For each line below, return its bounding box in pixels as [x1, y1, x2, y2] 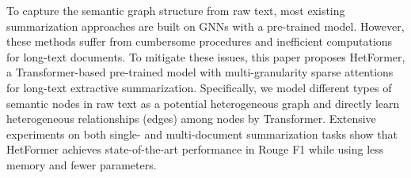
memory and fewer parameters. [6, 156, 157, 172]
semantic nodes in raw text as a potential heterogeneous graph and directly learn [6, 95, 400, 111]
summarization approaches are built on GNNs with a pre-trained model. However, [6, 17, 405, 34]
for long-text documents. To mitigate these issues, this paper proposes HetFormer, [6, 48, 405, 65]
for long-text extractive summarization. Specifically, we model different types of [6, 79, 392, 95]
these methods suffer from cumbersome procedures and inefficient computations [6, 33, 393, 50]
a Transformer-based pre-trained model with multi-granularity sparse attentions [6, 64, 394, 80]
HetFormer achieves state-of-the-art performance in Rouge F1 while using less [6, 141, 384, 158]
